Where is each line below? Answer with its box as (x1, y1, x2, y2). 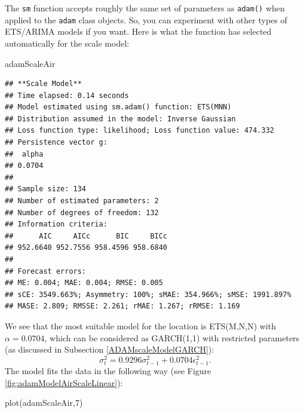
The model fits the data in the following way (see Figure (5, 364, 211, 377)
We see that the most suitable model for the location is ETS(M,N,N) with (5, 319, 276, 332)
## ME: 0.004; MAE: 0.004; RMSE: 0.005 (5, 279, 163, 287)
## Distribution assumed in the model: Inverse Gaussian (5, 114, 236, 123)
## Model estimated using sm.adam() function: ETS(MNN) (5, 103, 232, 112)
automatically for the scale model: (5, 36, 130, 49)
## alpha (5, 149, 44, 158)
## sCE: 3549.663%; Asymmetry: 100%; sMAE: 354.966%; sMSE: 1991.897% (5, 290, 291, 299)
